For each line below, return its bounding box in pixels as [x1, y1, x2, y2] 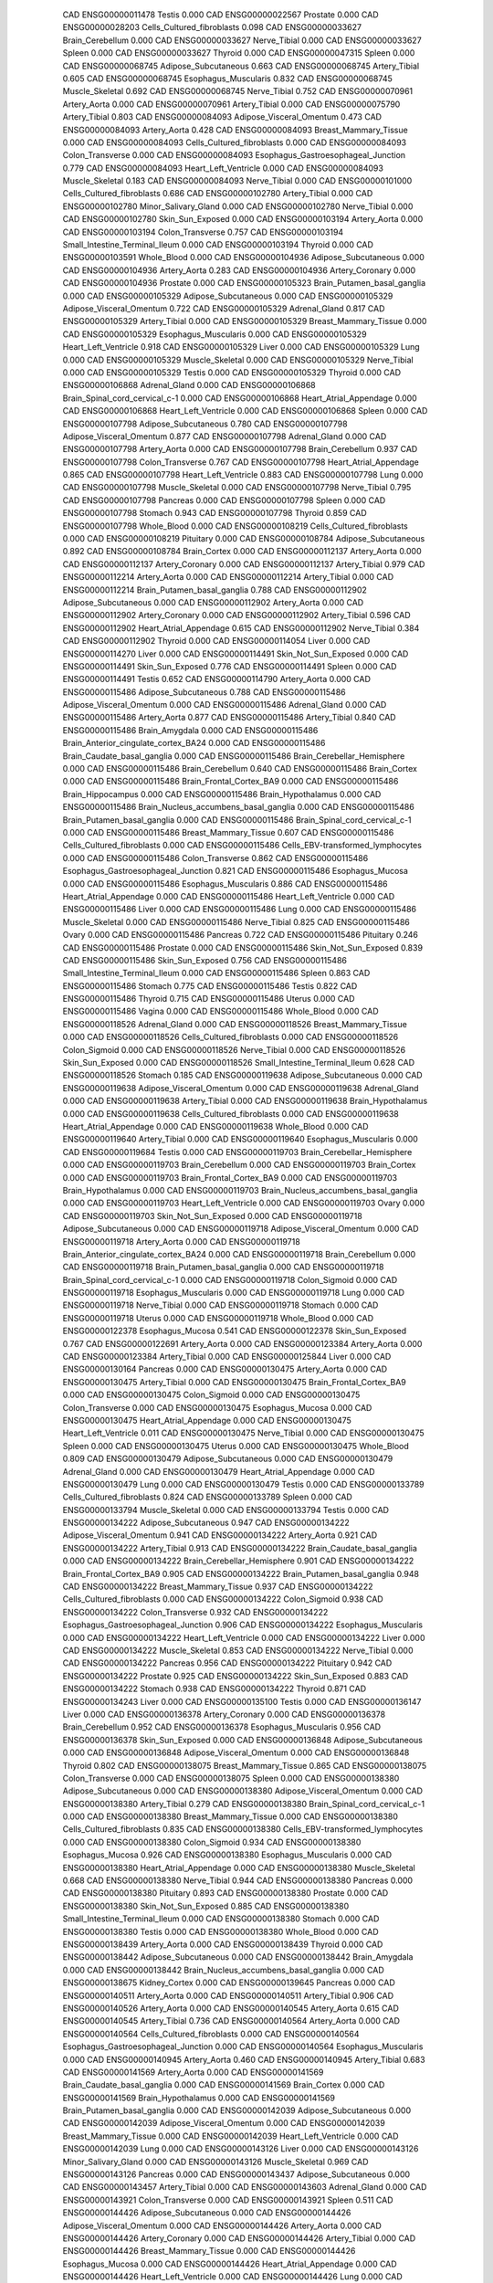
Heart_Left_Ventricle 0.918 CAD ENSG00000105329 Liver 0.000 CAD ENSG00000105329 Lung [62, 342, 420, 352]
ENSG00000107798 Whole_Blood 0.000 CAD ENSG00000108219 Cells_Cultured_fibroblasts [62, 521, 408, 531]
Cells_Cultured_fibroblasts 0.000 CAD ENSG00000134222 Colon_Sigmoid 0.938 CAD [62, 1594, 383, 1604]
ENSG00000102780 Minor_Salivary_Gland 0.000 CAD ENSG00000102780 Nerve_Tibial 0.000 [62, 201, 414, 212]
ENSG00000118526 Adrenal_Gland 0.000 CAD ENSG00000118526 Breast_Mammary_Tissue [62, 1018, 408, 1029]
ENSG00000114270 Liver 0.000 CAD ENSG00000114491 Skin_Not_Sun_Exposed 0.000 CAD [62, 648, 409, 659]
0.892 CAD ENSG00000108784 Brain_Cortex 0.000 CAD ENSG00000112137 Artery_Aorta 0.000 [62, 546, 422, 557]
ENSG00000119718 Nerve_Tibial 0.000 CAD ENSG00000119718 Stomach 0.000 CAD [62, 1299, 379, 1310]
